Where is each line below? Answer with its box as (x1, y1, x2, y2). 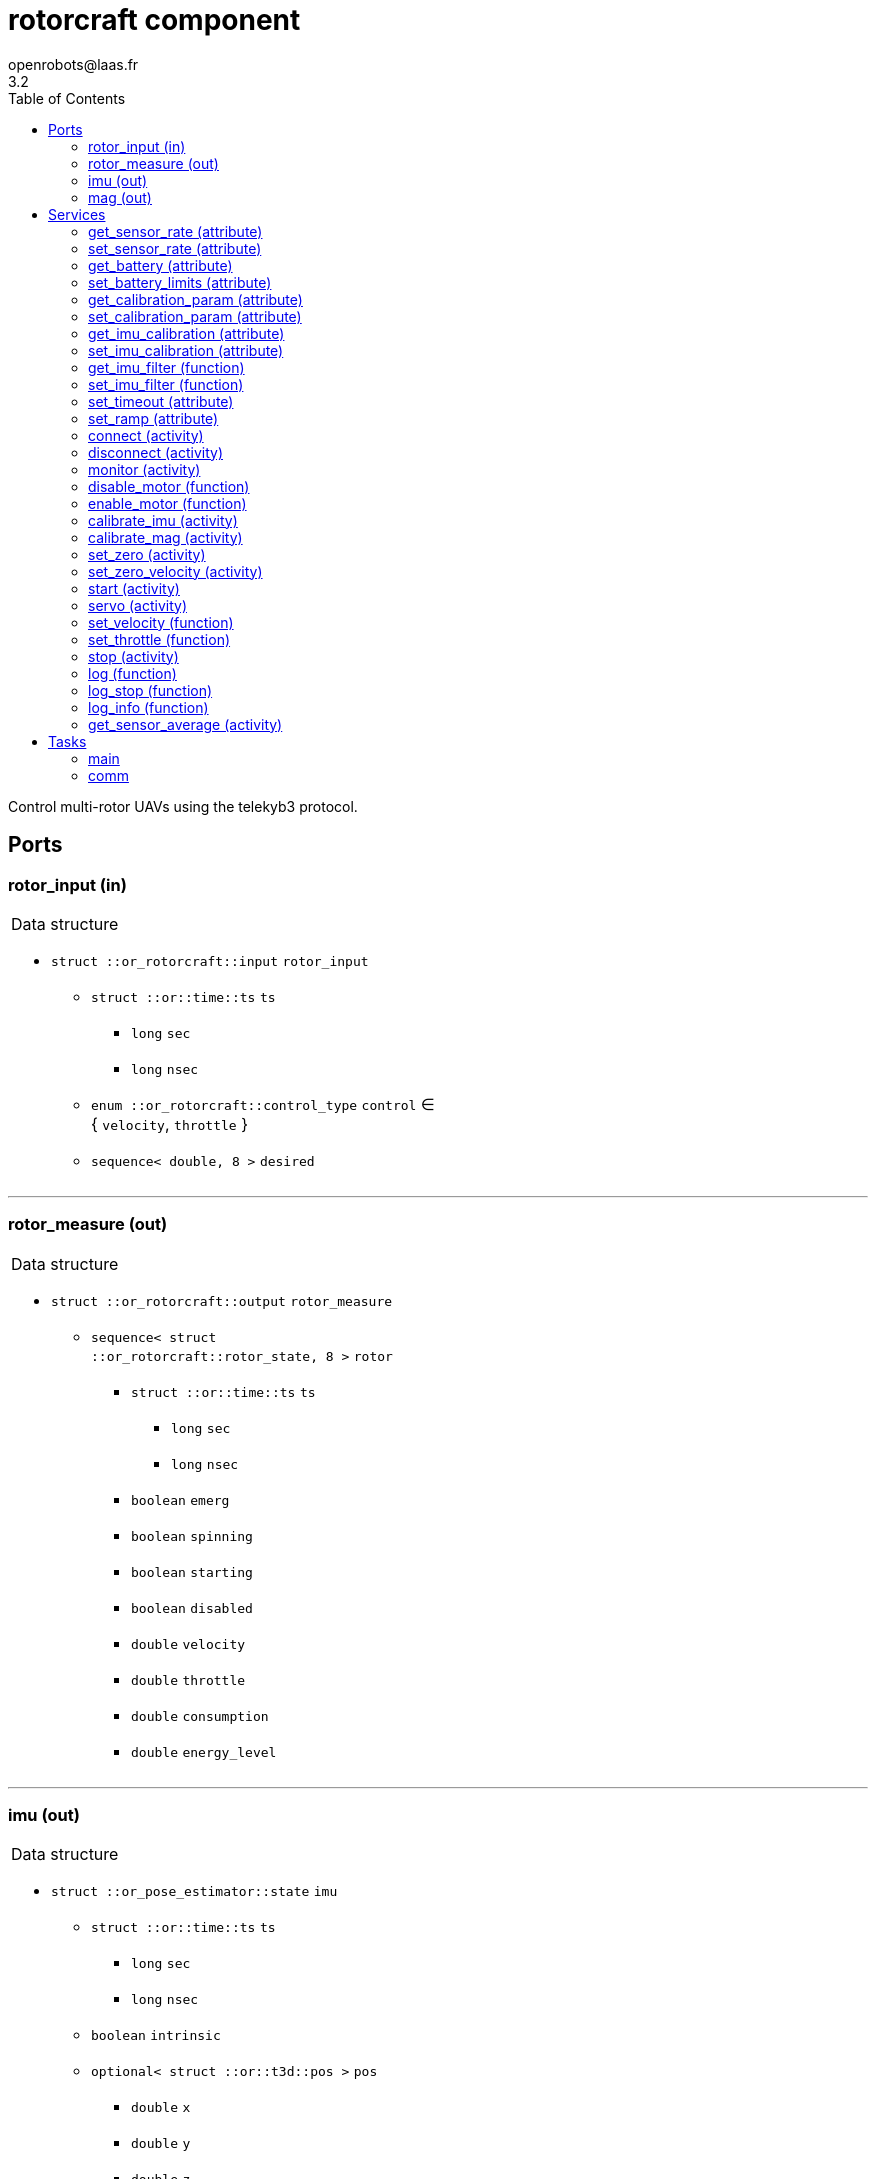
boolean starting (131, 1564, 253, 1580)
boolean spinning (131, 1528, 253, 1544)
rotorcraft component (8, 3, 301, 37)
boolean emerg (131, 1492, 230, 1508)
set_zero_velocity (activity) (88, 562, 263, 580)
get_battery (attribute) (88, 256, 233, 274)
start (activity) (88, 579, 180, 597)
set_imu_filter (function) (88, 375, 244, 393)
